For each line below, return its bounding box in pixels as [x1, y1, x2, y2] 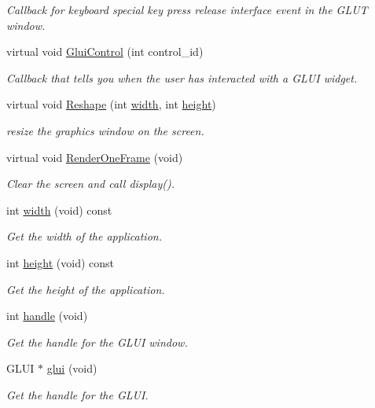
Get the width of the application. [6, 228, 162, 244]
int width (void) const [6, 201, 112, 218]
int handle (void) [6, 307, 88, 324]
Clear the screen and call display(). [6, 175, 175, 192]
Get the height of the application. [6, 281, 165, 297]
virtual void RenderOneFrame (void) [6, 149, 183, 165]
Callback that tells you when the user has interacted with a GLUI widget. [6, 69, 358, 86]
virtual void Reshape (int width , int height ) [6, 96, 216, 112]
